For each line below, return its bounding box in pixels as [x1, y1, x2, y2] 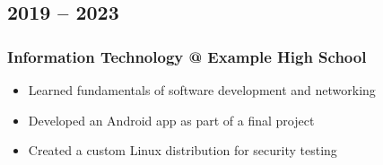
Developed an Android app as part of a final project [28, 110, 315, 129]
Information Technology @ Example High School [7, 45, 367, 67]
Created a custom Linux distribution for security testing [28, 141, 337, 160]
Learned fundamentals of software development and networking [28, 81, 376, 99]
